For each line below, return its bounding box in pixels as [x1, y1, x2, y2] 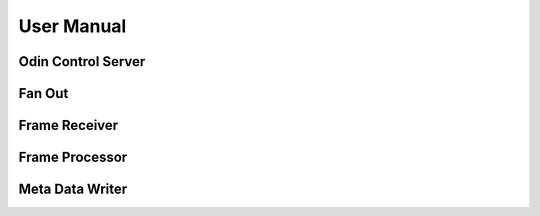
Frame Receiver [18, 117, 119, 134]
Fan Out [18, 85, 69, 102]
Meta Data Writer [18, 181, 128, 198]
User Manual [18, 15, 127, 37]
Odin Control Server [18, 53, 146, 70]
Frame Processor [18, 149, 128, 166]
